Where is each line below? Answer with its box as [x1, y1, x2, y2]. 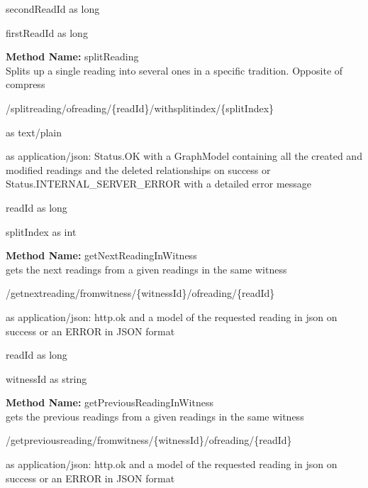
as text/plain [6, 124, 62, 139]
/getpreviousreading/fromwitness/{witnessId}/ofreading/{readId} [6, 433, 292, 448]
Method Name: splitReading [6, 49, 139, 64]
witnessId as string [6, 371, 87, 386]
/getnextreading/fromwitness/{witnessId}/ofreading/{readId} [6, 286, 275, 300]
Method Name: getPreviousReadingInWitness [6, 395, 213, 410]
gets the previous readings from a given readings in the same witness [6, 408, 304, 423]
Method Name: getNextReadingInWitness [6, 248, 197, 263]
